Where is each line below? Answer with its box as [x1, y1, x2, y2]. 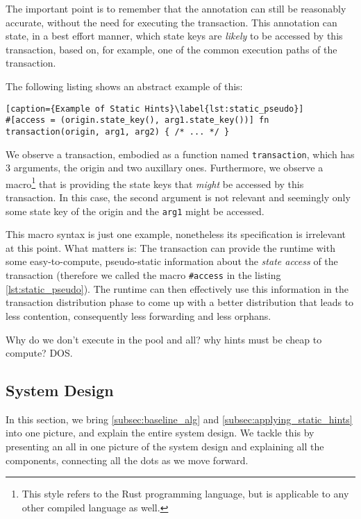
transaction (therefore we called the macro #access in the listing [6, 268, 281, 282]
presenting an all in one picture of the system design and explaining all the [6, 439, 324, 454]
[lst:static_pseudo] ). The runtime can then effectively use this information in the [6, 281, 349, 296]
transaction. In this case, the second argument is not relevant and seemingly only [6, 190, 351, 205]
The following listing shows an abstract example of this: [6, 78, 243, 93]
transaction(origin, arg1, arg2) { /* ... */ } [6, 126, 230, 137]
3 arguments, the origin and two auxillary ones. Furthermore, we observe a [6, 160, 324, 175]
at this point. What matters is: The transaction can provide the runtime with [6, 240, 335, 255]
